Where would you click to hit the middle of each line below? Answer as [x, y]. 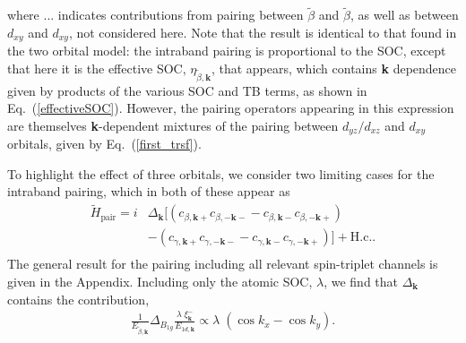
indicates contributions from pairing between [181, 15]
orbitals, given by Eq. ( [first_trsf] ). [104, 144]
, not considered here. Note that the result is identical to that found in [263, 32]
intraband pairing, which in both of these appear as [149, 191]
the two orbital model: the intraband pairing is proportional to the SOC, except [227, 51]
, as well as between [405, 15]
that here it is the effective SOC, [97, 68]
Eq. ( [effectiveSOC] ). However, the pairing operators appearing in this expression [231, 108]
